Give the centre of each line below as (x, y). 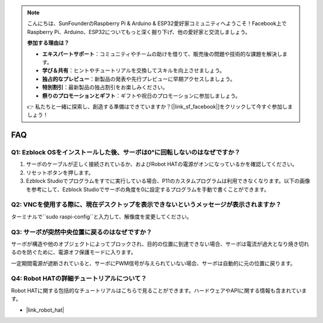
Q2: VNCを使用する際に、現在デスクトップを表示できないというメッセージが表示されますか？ (146, 205)
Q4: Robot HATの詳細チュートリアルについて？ (79, 279)
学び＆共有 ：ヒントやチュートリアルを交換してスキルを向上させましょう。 (134, 70)
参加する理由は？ (48, 43)
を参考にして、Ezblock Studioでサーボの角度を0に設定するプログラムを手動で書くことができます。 (148, 189)
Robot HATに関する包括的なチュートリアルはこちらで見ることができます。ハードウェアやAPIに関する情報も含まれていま (159, 290)
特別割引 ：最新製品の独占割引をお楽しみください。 (105, 87)
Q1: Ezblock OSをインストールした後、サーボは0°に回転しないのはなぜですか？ (126, 152)
